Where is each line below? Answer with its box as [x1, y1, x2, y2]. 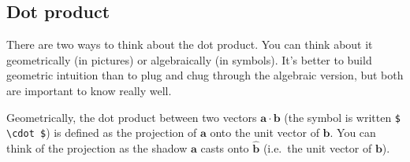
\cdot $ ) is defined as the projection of [6, 124, 197, 141]
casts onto [200, 140, 249, 156]
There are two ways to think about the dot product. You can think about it [6, 36, 373, 53]
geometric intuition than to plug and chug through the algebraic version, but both [6, 67, 404, 83]
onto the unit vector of [210, 124, 319, 141]
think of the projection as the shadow [6, 140, 188, 156]
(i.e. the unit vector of [263, 140, 372, 156]
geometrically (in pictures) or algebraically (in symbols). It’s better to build [6, 51, 372, 68]
